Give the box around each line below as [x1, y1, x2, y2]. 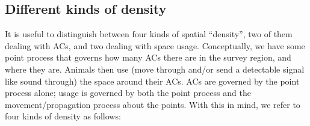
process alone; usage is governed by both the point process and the [5, 86, 251, 99]
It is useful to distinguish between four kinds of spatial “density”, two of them [5, 28, 293, 40]
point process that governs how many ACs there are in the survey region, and [5, 51, 291, 64]
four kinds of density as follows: [5, 110, 121, 122]
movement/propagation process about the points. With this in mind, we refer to [5, 98, 300, 110]
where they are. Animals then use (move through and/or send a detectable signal [5, 62, 305, 75]
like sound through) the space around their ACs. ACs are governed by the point [5, 74, 300, 87]
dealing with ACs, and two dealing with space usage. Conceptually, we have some [5, 39, 305, 52]
